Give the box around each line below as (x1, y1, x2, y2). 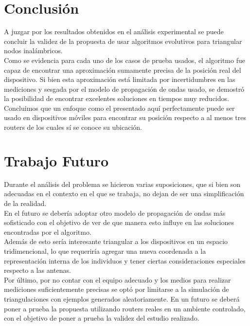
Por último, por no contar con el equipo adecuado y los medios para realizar (4, 274, 231, 285)
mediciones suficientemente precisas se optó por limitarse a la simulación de (4, 284, 229, 294)
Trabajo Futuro (4, 150, 108, 170)
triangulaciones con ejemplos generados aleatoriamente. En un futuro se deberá (4, 293, 240, 304)
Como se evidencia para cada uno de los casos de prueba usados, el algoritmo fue (4, 55, 245, 65)
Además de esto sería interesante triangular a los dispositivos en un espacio (4, 236, 228, 246)
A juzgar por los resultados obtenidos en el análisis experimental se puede (4, 26, 224, 37)
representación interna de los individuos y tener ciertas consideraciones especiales (4, 255, 246, 265)
